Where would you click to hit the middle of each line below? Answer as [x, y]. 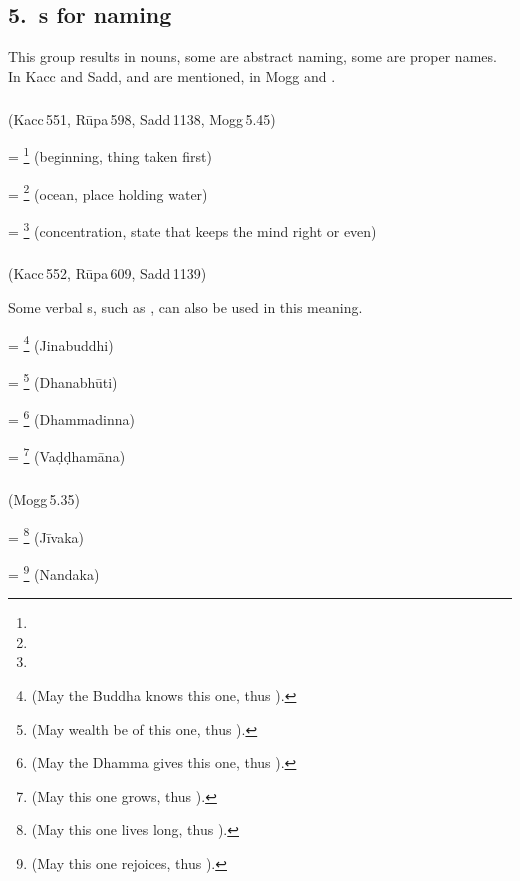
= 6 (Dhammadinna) [72, 417]
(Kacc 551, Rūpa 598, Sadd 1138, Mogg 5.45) [142, 118]
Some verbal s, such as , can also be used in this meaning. [185, 307]
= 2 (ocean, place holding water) [108, 192]
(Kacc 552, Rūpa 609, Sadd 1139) [107, 273]
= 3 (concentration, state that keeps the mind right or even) [192, 229]
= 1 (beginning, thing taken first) [110, 155]
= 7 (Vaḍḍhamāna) [67, 455]
